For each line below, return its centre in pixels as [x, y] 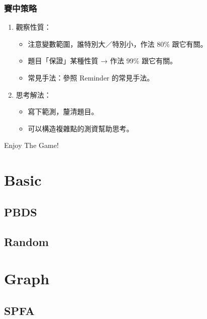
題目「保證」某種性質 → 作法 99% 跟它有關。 [102, 61]
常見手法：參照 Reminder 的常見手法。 [91, 77]
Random [26, 241]
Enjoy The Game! [31, 145]
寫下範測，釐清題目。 [63, 111]
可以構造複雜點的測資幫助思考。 [81, 128]
